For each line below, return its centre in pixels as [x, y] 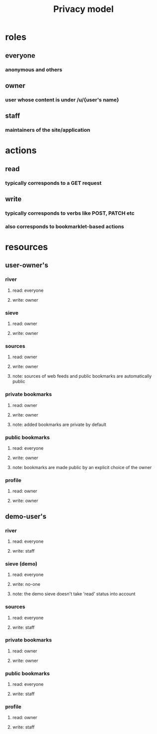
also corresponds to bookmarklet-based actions [65, 226]
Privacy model [83, 9]
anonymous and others [34, 70]
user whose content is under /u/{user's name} [62, 99]
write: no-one [26, 584]
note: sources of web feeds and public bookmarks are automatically [82, 376]
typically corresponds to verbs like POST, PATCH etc [70, 213]
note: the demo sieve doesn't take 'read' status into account [74, 594]
